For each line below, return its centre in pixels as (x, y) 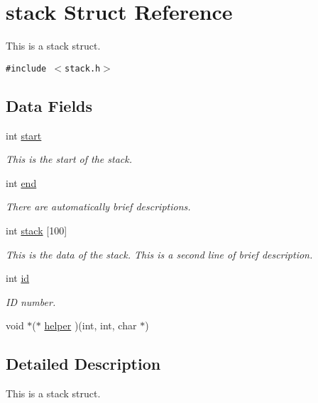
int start (24, 135)
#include (26, 68)
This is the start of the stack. (69, 159)
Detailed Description (83, 364)
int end (21, 182)
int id (18, 278)
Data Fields (49, 105)
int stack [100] (37, 230)
